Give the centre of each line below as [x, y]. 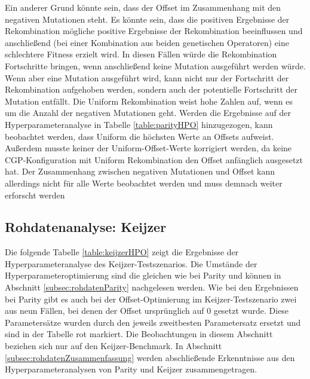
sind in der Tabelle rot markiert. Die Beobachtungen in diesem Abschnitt [139, 334]
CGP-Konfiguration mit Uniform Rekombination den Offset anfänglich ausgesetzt [154, 159]
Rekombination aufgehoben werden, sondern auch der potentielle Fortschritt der [151, 89]
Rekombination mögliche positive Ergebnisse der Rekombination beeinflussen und [154, 31]
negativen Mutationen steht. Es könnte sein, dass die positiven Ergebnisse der [147, 19]
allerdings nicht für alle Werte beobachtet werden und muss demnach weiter [144, 183]
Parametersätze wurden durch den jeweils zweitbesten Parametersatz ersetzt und [153, 322]
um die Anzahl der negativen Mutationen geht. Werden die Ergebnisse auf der [148, 113]
